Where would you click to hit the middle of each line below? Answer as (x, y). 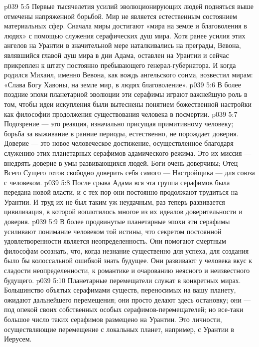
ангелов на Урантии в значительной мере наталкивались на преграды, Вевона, (123, 45)
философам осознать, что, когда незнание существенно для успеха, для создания (127, 250)
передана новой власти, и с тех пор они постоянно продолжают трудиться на (121, 192)
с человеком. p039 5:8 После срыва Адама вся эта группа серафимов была (117, 182)
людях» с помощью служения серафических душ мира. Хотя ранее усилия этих (125, 35)
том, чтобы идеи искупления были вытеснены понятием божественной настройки (128, 104)
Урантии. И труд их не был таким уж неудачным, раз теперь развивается (115, 201)
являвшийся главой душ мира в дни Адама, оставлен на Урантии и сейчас (117, 55)
